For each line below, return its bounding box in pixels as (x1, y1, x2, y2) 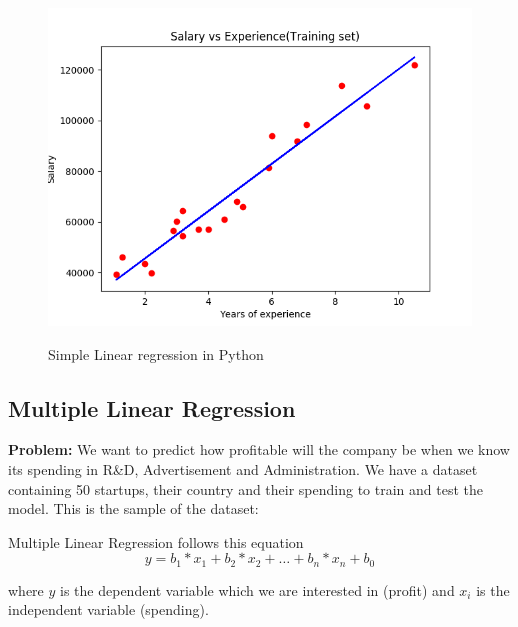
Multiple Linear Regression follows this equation (8, 531, 304, 552)
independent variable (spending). (8, 599, 209, 620)
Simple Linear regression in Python (48, 343, 264, 364)
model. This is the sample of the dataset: (8, 498, 259, 519)
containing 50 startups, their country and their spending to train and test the (8, 478, 484, 499)
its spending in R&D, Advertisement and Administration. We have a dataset (8, 458, 478, 479)
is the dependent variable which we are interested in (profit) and (60, 579, 455, 600)
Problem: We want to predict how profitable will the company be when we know (8, 439, 510, 460)
